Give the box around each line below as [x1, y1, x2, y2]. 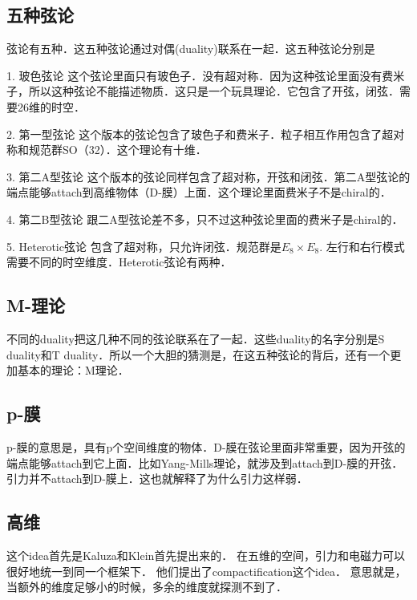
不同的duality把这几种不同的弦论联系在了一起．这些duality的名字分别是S [6, 330, 385, 347]
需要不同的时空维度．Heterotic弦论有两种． [6, 253, 232, 270]
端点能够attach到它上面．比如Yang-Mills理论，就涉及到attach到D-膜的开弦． [6, 454, 403, 471]
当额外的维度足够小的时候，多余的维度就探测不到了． [6, 578, 287, 595]
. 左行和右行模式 [319, 237, 405, 254]
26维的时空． [17, 98, 85, 115]
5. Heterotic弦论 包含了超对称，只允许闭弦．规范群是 [6, 237, 281, 254]
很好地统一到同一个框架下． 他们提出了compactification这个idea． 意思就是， [6, 562, 407, 579]
